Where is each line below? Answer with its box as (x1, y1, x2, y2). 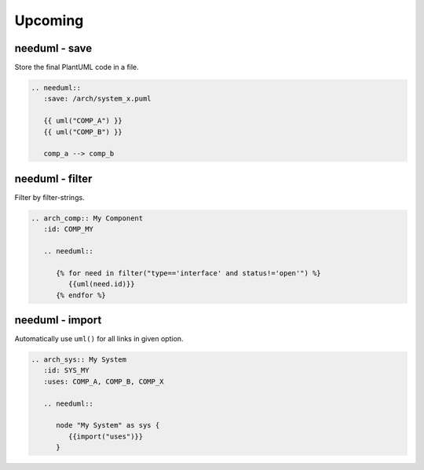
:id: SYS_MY (43, 366, 90, 375)
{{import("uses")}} (68, 432, 144, 441)
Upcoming (14, 12, 84, 29)
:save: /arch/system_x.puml (43, 94, 152, 104)
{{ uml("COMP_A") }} (43, 116, 123, 126)
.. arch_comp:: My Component (31, 213, 144, 223)
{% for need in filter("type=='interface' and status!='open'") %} (56, 268, 321, 278)
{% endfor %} (56, 290, 106, 300)
